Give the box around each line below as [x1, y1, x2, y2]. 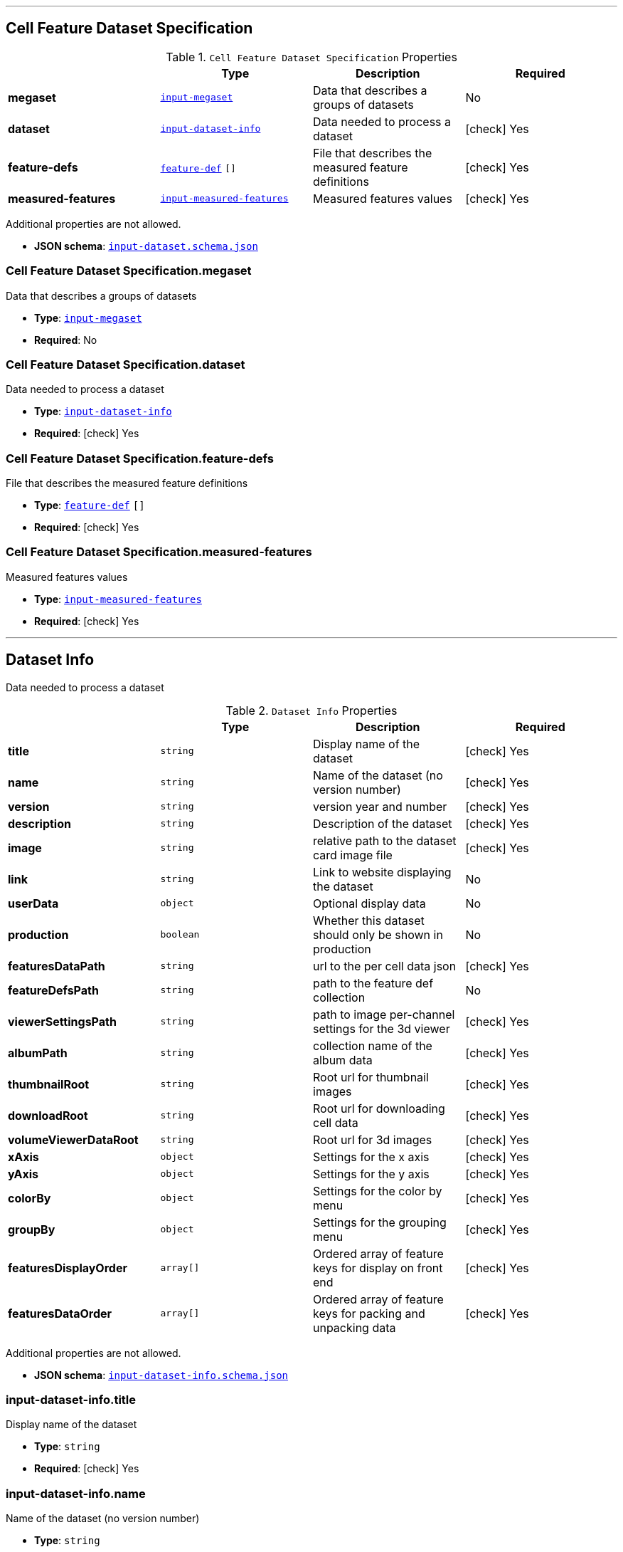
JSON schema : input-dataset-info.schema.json [34, 1368, 289, 1381]
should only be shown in [313, 927, 443, 942]
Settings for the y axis [313, 1166, 430, 1181]
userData [8, 896, 59, 911]
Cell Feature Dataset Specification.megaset [6, 263, 252, 278]
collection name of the [313, 1038, 432, 1053]
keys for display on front [313, 1260, 443, 1275]
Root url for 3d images [313, 1132, 432, 1147]
